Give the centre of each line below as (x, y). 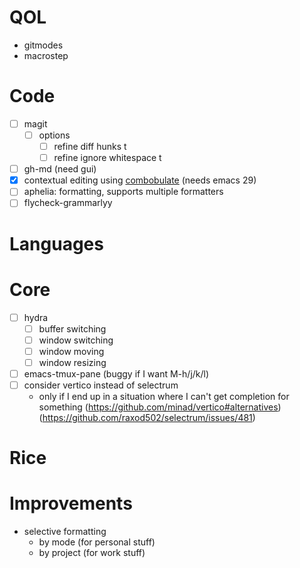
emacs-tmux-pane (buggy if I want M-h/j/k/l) (116, 373)
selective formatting (65, 532)
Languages (56, 243)
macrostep (46, 55)
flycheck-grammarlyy (68, 203)
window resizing (72, 362)
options (54, 135)
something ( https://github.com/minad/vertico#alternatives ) (160, 407)
